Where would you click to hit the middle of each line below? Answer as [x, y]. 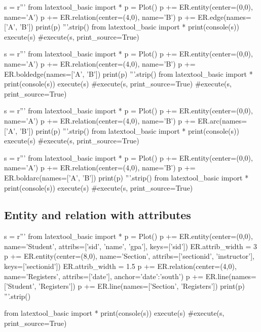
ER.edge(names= [225, 17]
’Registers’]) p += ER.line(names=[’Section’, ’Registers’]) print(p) [142, 286]
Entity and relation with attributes [98, 215]
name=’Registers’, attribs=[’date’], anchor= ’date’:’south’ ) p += [104, 276]
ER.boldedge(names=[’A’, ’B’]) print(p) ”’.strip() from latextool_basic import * [128, 73]
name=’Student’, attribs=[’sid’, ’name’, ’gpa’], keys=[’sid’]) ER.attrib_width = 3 [131, 246]
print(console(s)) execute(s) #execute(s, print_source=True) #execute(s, [118, 84]
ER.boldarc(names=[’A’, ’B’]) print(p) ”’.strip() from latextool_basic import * [126, 177]
